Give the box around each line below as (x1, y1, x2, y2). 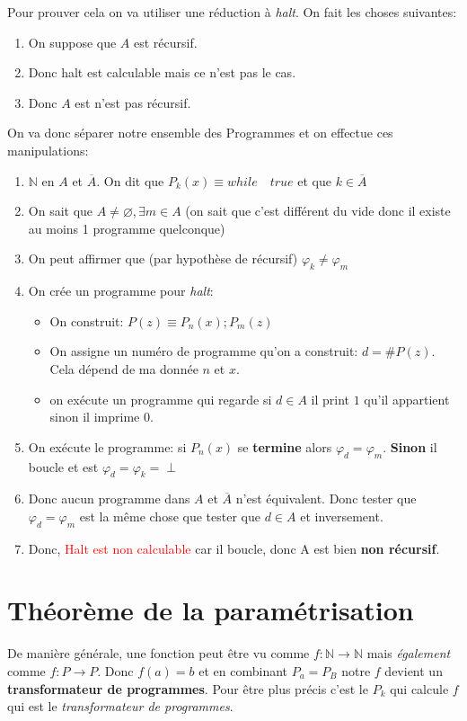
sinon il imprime (49, 407, 140, 426)
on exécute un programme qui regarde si (49, 389, 272, 408)
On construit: (49, 311, 124, 330)
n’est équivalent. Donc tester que (235, 489, 417, 508)
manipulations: (7, 140, 89, 159)
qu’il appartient (364, 389, 450, 408)
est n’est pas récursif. (75, 93, 191, 111)
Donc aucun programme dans (28, 489, 190, 508)
